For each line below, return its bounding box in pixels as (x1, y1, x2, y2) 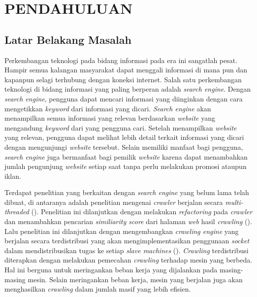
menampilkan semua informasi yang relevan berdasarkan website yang (4, 113, 215, 123)
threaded (4, 206, 29, 217)
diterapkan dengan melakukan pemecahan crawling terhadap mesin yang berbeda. (4, 255, 253, 265)
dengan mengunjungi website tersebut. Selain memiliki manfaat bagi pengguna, (4, 141, 243, 152)
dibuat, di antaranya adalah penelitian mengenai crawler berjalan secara (4, 197, 223, 207)
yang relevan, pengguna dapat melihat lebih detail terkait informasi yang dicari (4, 132, 244, 142)
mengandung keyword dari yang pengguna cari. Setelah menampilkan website (4, 122, 237, 132)
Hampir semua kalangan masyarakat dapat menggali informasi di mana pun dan (4, 65, 248, 75)
